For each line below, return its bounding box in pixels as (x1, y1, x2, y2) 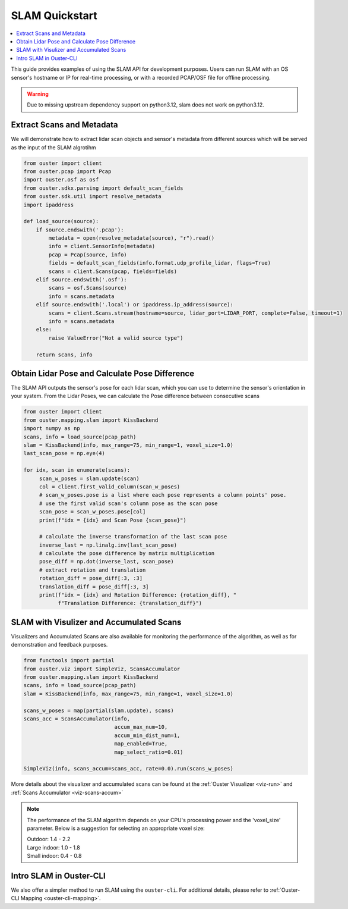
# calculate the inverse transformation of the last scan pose (39, 533, 227, 540)
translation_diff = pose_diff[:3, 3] (39, 583, 149, 590)
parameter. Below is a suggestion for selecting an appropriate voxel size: (27, 825, 205, 832)
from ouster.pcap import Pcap (23, 168, 112, 175)
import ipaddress (23, 201, 74, 208)
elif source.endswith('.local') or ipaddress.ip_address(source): (36, 301, 234, 308)
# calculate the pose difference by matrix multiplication (39, 550, 215, 557)
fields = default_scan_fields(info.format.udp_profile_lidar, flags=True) (48, 259, 271, 267)
